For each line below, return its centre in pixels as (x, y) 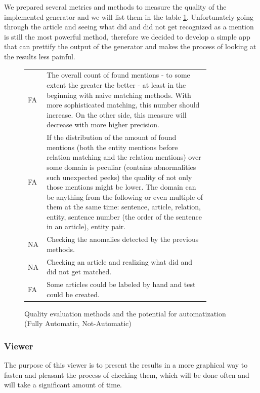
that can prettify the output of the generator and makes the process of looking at (130, 46)
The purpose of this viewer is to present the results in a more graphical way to (126, 365)
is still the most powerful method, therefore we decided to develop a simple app (127, 36)
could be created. (73, 294)
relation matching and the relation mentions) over (124, 157)
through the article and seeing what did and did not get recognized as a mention (129, 27)
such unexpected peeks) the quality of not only (119, 177)
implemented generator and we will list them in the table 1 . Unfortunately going (129, 16)
